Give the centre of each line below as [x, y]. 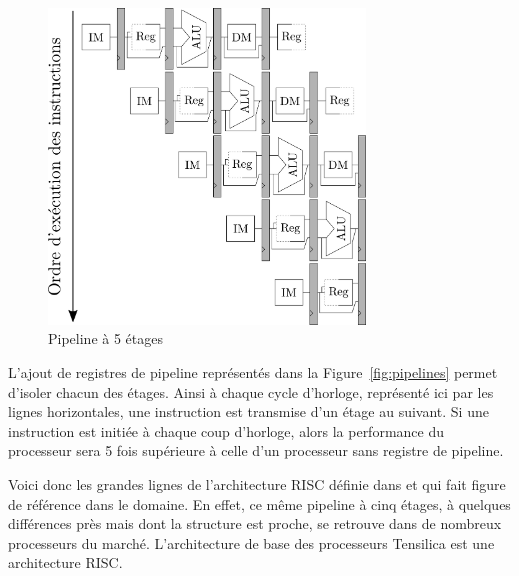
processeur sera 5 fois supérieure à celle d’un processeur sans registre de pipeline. [256, 450]
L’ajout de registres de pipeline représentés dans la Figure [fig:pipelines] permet [253, 371]
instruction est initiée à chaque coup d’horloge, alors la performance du [226, 430]
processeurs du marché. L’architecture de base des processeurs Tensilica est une [251, 542]
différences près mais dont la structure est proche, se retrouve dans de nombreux [255, 523]
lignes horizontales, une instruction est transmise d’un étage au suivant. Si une [248, 411]
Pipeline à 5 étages [105, 338]
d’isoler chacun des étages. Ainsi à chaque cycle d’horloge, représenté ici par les [251, 391]
